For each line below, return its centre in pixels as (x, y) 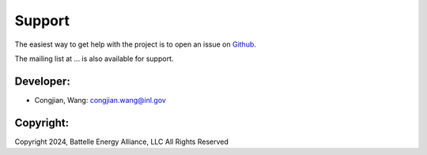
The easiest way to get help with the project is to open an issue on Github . (136, 44)
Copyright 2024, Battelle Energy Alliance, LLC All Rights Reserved (122, 142)
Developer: (42, 81)
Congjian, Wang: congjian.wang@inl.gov (100, 100)
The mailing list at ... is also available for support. (94, 59)
